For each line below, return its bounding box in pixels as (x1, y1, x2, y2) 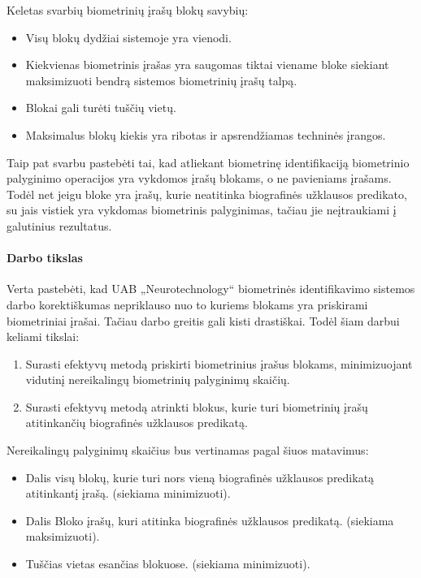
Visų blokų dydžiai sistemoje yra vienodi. (25, 28, 232, 45)
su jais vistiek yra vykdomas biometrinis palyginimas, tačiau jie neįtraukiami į (7, 201, 397, 218)
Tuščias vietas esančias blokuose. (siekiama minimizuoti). (25, 555, 310, 572)
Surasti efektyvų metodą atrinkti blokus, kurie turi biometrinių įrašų (25, 398, 368, 415)
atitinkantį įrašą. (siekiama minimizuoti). (25, 485, 231, 502)
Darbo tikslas (7, 249, 83, 266)
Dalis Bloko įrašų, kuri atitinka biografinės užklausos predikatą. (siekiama (25, 511, 394, 528)
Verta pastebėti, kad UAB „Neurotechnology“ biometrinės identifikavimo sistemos (7, 280, 415, 297)
